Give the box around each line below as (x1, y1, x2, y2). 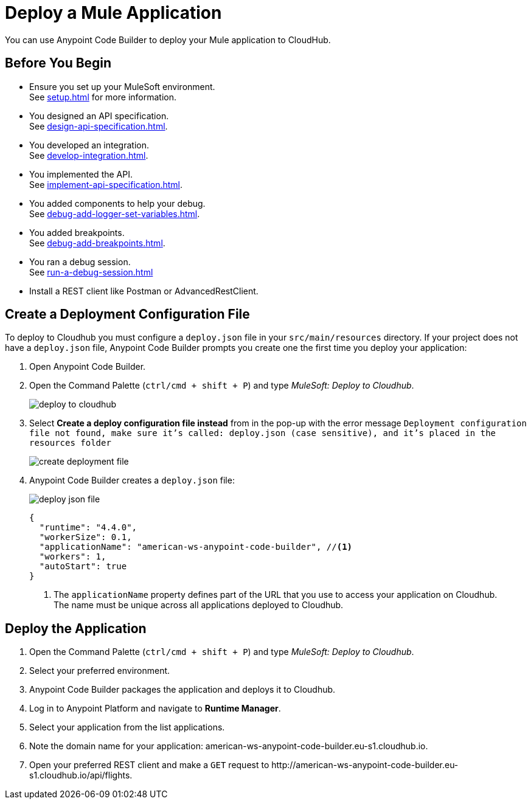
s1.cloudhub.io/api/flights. (29, 770, 133, 781)
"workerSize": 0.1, (39, 532, 132, 542)
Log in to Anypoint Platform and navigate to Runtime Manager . (29, 703, 281, 714)
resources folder (29, 438, 111, 448)
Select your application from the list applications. (29, 722, 225, 733)
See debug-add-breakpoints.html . (29, 237, 165, 248)
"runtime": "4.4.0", (39, 522, 137, 533)
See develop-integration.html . (29, 150, 148, 161)
